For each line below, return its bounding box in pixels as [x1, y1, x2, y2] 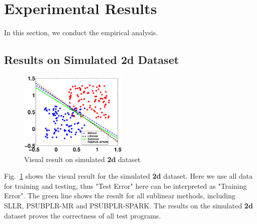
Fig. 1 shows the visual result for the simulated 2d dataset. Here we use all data [4, 171, 253, 181]
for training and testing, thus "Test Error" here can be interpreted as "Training [4, 180, 247, 191]
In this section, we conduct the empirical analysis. [4, 27, 158, 38]
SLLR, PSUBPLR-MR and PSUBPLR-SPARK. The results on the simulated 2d [4, 200, 253, 211]
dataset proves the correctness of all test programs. [4, 210, 161, 220]
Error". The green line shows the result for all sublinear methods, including [4, 190, 235, 201]
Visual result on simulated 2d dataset [24, 154, 141, 164]
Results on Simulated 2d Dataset [4, 52, 179, 67]
